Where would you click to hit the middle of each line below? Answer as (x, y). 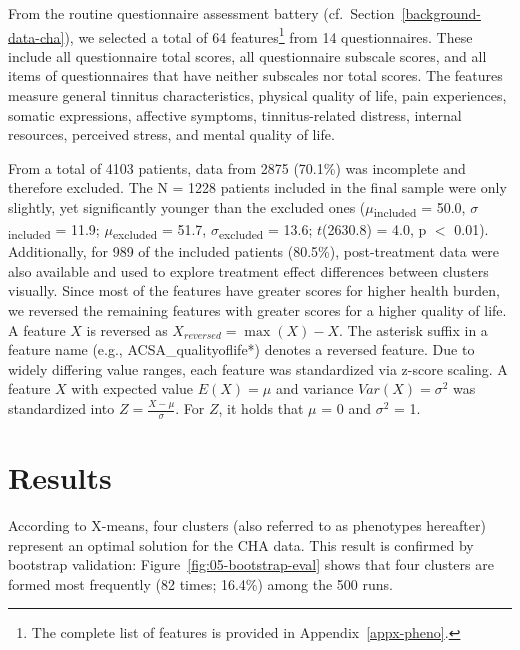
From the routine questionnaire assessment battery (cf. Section (201, 13)
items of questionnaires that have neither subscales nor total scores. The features (255, 75)
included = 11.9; (54, 230)
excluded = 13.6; (265, 230)
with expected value (132, 388)
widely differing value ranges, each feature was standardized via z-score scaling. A (258, 368)
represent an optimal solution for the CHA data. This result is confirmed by (241, 544)
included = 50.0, (419, 208)
